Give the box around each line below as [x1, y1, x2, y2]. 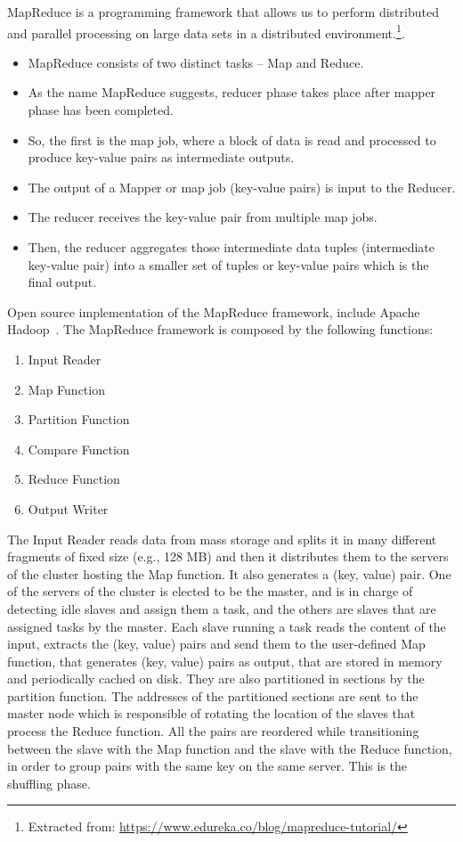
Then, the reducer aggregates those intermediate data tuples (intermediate [28, 238, 435, 256]
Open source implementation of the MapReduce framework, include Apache [7, 302, 420, 321]
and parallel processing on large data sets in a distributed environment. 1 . [7, 20, 405, 42]
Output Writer [28, 499, 109, 518]
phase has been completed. [28, 101, 174, 119]
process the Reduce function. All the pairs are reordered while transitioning [7, 722, 419, 740]
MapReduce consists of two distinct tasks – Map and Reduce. [28, 53, 364, 71]
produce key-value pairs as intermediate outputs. [28, 148, 295, 167]
